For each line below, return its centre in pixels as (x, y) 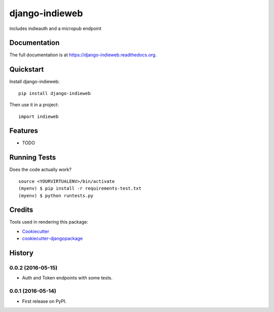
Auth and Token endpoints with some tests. (67, 278)
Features (24, 131)
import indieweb (39, 116)
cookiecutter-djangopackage (53, 238)
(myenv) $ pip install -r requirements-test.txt (80, 189)
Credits (21, 210)
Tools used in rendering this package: (49, 222)
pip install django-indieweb (55, 93)
